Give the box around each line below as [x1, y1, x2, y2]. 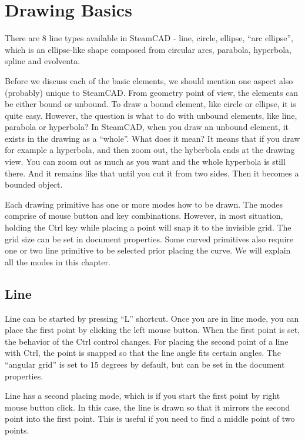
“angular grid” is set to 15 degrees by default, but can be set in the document [5, 358, 285, 370]
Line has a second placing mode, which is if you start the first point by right [5, 389, 280, 402]
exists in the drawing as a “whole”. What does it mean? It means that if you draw [5, 132, 300, 144]
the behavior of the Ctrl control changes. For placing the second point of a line [5, 335, 289, 347]
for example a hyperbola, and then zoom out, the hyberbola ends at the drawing [5, 144, 295, 156]
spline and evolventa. [5, 55, 81, 67]
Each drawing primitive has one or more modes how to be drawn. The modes [5, 198, 283, 210]
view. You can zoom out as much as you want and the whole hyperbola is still [5, 155, 286, 168]
